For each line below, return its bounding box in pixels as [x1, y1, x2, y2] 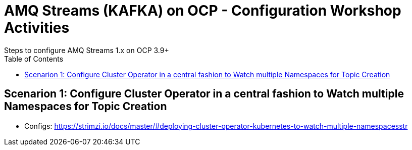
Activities [4, 19, 70, 36]
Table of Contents [4, 54, 64, 63]
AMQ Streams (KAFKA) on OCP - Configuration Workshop [4, 2, 401, 19]
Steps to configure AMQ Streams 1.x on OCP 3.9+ [4, 45, 169, 55]
